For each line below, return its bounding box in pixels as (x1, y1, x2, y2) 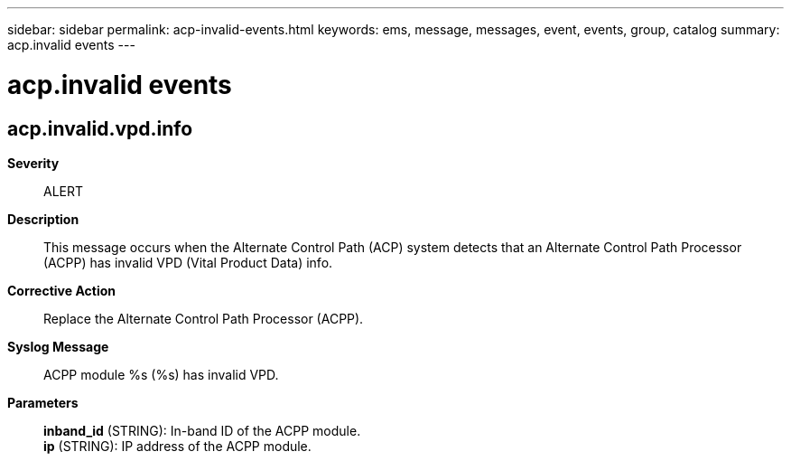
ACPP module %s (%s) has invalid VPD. (43, 366, 279, 382)
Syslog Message (7, 338, 109, 354)
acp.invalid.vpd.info (7, 117, 193, 140)
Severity (7, 155, 60, 171)
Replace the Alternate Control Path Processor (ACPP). (43, 310, 364, 326)
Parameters (7, 394, 79, 410)
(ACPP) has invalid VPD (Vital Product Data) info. (43, 254, 333, 270)
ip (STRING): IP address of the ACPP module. (43, 437, 312, 454)
